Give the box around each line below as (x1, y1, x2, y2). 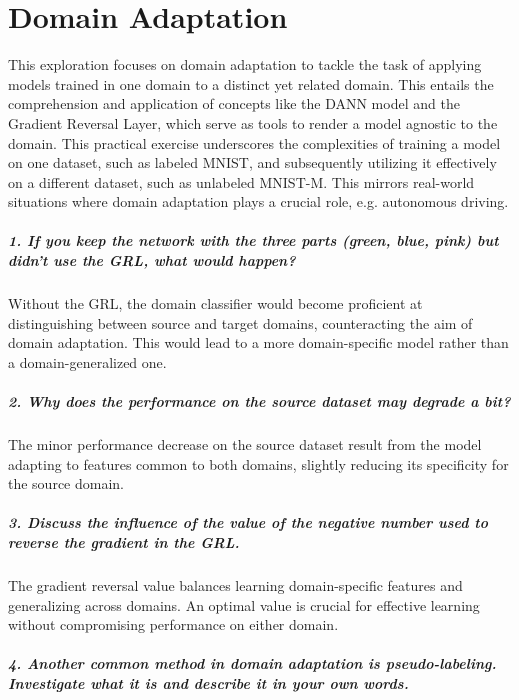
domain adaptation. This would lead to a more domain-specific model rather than (8, 332, 509, 353)
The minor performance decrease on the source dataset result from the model (8, 433, 482, 454)
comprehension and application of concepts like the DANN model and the (8, 93, 460, 114)
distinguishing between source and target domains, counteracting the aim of (8, 312, 473, 333)
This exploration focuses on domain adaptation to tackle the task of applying (8, 54, 482, 75)
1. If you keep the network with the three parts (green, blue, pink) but (8, 230, 499, 251)
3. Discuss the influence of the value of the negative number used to (8, 512, 488, 533)
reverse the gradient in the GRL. (8, 531, 240, 552)
